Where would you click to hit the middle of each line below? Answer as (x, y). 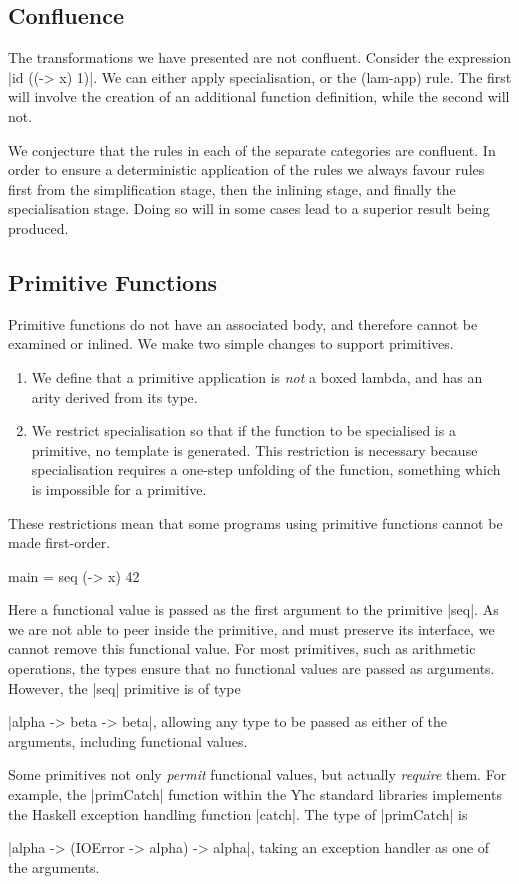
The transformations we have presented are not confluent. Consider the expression (260, 57)
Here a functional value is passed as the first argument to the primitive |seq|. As (253, 609)
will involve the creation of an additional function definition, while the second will (259, 96)
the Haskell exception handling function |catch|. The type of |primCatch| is (238, 813)
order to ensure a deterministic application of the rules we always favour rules (246, 169)
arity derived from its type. (114, 396)
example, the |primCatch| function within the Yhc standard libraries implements (255, 794)
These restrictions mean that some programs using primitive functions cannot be (255, 522)
